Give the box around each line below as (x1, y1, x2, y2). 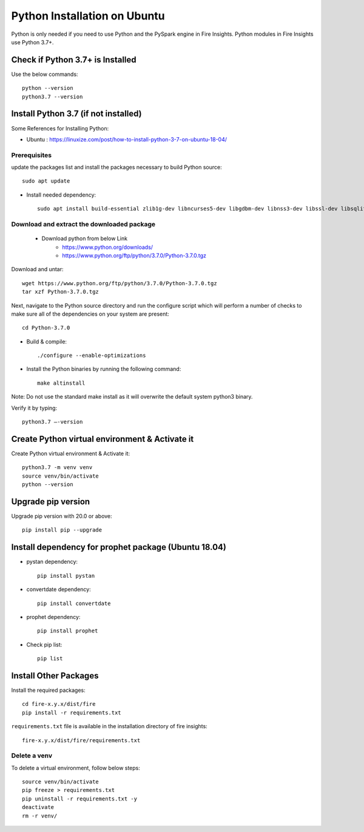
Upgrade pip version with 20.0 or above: (11, 513, 112, 520)
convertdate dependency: (26, 586, 91, 593)
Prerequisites (11, 151, 52, 159)
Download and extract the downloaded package (11, 220, 156, 228)
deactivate (22, 804, 55, 811)
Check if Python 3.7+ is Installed (11, 55, 136, 65)
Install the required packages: (11, 686, 86, 694)
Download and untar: (11, 266, 64, 273)
